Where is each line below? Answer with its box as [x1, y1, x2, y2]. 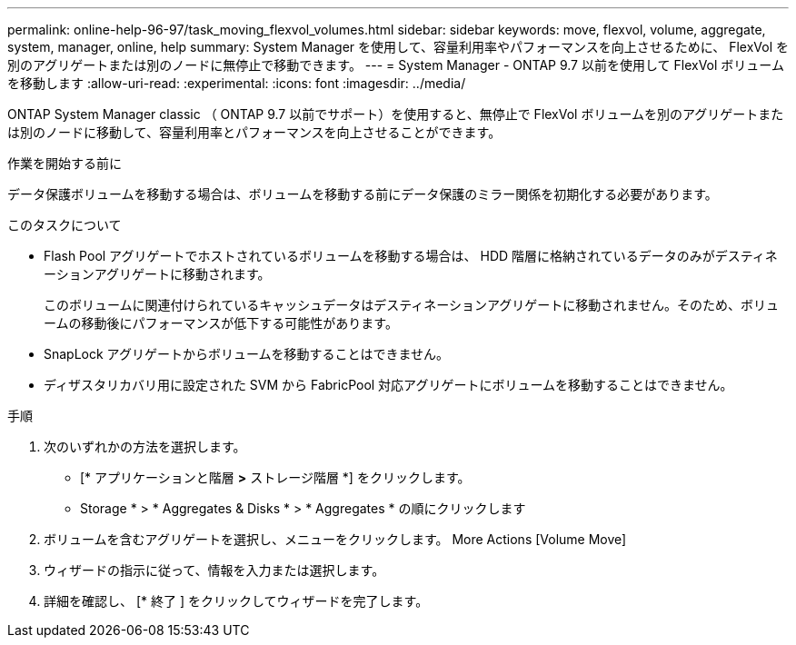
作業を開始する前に [7, 155, 122, 171]
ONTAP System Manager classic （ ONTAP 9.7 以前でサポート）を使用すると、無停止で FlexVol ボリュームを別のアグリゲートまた [7, 106, 784, 122]
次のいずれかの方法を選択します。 [44, 439, 246, 454]
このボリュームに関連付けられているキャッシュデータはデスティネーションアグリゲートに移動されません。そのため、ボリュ [44, 297, 779, 313]
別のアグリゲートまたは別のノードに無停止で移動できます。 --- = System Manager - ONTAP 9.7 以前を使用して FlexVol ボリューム [7, 57, 784, 73]
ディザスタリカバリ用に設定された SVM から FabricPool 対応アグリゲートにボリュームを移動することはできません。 [44, 377, 733, 392]
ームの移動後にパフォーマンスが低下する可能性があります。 [44, 315, 398, 331]
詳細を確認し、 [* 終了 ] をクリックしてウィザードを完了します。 [44, 593, 429, 609]
